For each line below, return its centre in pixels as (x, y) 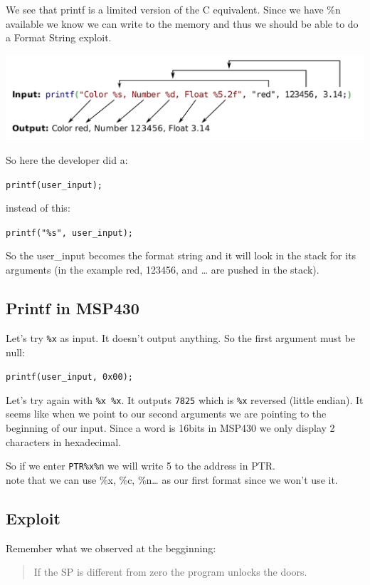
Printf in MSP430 (73, 308)
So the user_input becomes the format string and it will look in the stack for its (181, 255)
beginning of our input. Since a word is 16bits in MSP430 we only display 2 (170, 428)
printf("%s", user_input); (69, 233)
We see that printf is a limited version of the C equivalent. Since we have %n (173, 9)
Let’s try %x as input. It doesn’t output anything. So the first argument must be (181, 337)
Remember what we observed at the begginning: (111, 548)
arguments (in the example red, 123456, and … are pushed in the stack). (163, 270)
